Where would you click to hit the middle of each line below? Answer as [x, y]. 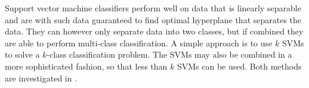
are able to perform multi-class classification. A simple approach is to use [139, 43]
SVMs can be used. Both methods [239, 66]
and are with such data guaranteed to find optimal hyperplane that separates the [153, 19]
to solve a [22, 54]
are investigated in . [41, 78]
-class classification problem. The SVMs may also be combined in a [169, 54]
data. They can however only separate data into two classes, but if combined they [154, 31]
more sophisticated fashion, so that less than [86, 66]
